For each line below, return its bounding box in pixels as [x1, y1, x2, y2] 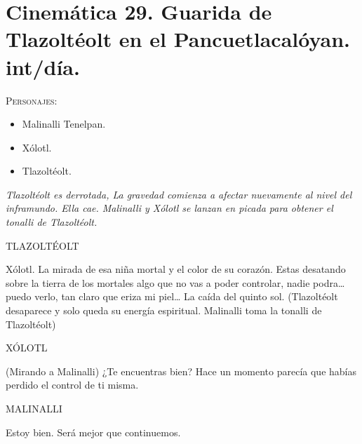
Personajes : [6, 93, 58, 107]
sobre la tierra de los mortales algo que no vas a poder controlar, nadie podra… [6, 275, 345, 290]
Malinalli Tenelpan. [22, 116, 106, 131]
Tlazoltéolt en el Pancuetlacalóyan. [6, 25, 351, 53]
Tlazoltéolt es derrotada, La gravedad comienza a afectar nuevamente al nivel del [6, 187, 352, 201]
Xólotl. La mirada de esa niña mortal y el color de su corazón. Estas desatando [6, 262, 346, 276]
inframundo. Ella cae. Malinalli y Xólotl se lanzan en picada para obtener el [6, 201, 333, 215]
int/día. [6, 52, 80, 81]
